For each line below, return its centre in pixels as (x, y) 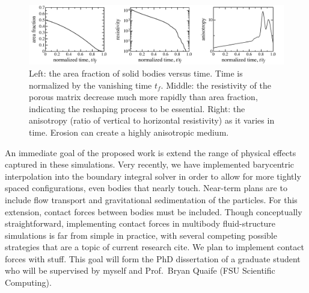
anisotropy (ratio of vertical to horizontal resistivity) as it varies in (152, 120)
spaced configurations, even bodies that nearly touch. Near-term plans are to (146, 188)
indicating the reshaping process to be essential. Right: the (137, 108)
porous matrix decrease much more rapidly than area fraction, (143, 97)
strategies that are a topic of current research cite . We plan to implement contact (154, 247)
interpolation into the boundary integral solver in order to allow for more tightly (153, 176)
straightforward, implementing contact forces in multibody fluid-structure (140, 223)
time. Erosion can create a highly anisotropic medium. (129, 132)
